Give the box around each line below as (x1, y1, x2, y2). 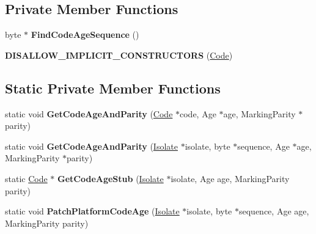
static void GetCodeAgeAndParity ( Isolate (5, 139, 178, 152)
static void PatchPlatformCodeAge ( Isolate (5, 205, 180, 218)
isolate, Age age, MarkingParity (171, 172, 290, 185)
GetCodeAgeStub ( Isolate (57, 172, 164, 185)
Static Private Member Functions (5, 78, 221, 97)
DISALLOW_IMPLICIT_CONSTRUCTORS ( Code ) (5, 48, 233, 61)
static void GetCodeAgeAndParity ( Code (5, 107, 173, 120)
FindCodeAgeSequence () (31, 28, 139, 41)
